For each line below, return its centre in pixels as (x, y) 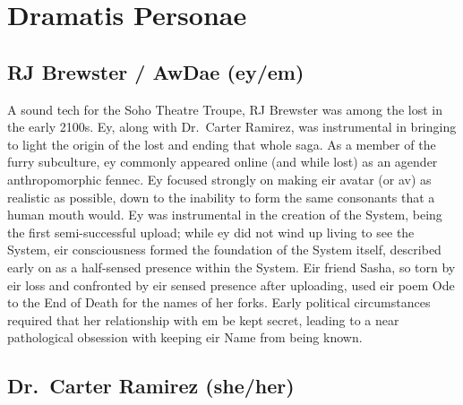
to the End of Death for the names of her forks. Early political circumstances (219, 302)
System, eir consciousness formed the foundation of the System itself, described (224, 250)
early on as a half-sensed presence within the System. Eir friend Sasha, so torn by (231, 267)
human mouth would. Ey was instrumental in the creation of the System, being (225, 215)
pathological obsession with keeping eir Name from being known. (185, 337)
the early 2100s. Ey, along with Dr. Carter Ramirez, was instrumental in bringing (232, 127)
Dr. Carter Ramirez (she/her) (151, 386)
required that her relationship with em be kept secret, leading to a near (203, 319)
